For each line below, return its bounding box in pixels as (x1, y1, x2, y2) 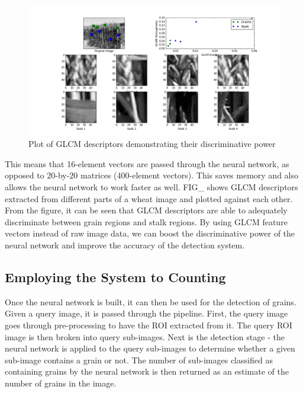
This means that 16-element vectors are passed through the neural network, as (5, 157, 289, 170)
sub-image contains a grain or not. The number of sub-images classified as (5, 353, 273, 366)
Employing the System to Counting (5, 268, 226, 286)
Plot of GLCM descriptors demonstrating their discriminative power (28, 138, 276, 150)
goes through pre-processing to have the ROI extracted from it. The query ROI (5, 319, 292, 331)
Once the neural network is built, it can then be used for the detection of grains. (5, 295, 296, 308)
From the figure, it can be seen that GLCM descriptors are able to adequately (5, 204, 288, 216)
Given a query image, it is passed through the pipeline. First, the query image (5, 307, 288, 319)
